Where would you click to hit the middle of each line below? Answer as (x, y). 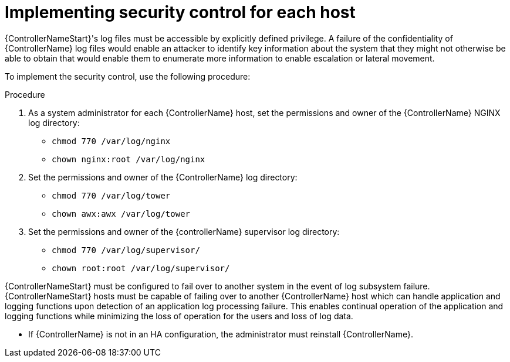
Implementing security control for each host (180, 12)
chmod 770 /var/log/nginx (111, 141)
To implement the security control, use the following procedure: (128, 76)
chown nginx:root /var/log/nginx (129, 159)
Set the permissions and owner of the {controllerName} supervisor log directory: (184, 231)
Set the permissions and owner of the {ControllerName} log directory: (163, 177)
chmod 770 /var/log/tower (111, 195)
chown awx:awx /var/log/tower (121, 214)
